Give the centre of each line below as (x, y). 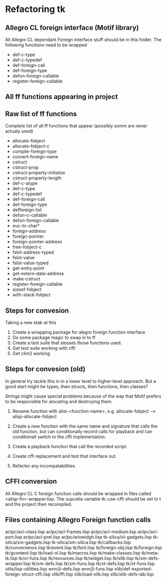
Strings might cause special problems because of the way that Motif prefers (83, 396)
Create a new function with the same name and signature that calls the (85, 426)
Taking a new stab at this (31, 323)
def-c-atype (25, 183)
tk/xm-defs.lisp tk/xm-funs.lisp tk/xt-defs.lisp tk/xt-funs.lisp (93, 564)
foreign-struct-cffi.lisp (28, 574)
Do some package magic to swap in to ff (54, 338)
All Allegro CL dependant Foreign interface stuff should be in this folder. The (83, 39)
